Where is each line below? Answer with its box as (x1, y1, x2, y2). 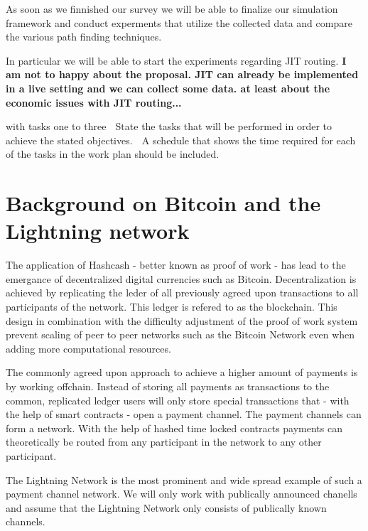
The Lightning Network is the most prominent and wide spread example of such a (6, 472, 362, 487)
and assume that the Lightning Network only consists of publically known (6, 500, 327, 515)
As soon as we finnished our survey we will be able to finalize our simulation (6, 1, 338, 16)
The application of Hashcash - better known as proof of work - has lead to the (6, 257, 346, 272)
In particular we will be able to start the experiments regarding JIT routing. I (6, 53, 347, 68)
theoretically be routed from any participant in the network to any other (6, 434, 322, 449)
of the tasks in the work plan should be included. (6, 146, 220, 161)
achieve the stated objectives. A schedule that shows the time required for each (6, 132, 356, 147)
